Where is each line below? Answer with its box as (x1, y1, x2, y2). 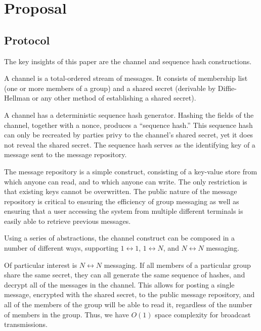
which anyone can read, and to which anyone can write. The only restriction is (4, 176, 247, 186)
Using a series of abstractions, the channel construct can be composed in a (4, 232, 235, 243)
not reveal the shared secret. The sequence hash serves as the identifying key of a (4, 139, 255, 150)
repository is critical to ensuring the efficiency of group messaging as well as (4, 196, 239, 206)
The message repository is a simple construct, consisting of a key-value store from (4, 166, 257, 176)
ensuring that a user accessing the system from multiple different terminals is (4, 206, 243, 216)
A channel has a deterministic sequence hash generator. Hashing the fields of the (4, 109, 254, 120)
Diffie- (217, 82, 237, 93)
